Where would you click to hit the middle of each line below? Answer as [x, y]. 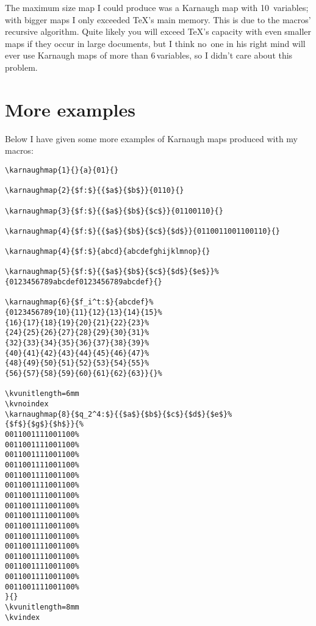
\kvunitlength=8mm [42, 607]
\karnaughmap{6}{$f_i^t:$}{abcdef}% [79, 302]
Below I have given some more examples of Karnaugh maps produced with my [151, 138]
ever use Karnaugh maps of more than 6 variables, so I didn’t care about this [149, 55]
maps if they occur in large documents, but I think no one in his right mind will [155, 43]
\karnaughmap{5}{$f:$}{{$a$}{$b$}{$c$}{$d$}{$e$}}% [112, 272]
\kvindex [23, 617]
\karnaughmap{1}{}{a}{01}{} [62, 170]
